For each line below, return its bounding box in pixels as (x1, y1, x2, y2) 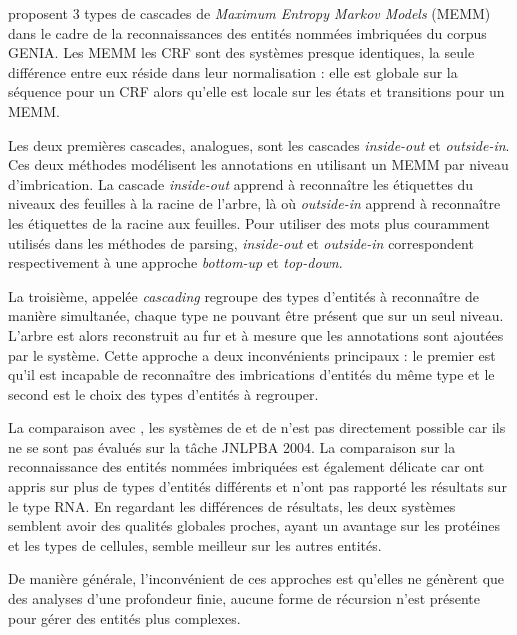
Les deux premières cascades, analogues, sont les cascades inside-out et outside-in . (8, 134, 510, 155)
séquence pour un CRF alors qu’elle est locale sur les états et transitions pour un (8, 81, 505, 102)
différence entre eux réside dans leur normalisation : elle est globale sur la (8, 61, 458, 82)
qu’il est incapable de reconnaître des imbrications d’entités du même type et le (8, 364, 495, 385)
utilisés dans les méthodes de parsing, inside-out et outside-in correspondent (8, 232, 474, 253)
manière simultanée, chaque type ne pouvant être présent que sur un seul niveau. (8, 305, 504, 326)
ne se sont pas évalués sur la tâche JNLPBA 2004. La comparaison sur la (8, 436, 456, 457)
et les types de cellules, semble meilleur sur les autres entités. (8, 534, 382, 555)
